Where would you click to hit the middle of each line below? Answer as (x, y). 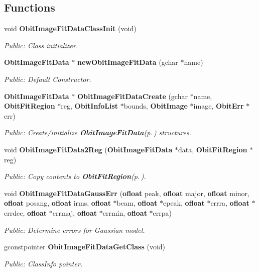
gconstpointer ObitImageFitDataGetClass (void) (85, 247)
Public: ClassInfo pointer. (43, 263)
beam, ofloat (137, 203)
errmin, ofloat (125, 212)
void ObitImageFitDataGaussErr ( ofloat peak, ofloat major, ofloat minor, (127, 193)
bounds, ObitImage (156, 106)
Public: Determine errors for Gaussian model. (75, 230)
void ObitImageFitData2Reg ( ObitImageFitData (88, 149)
